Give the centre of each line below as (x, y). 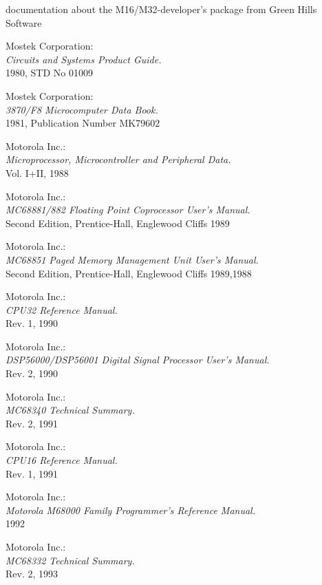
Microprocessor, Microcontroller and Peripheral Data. (118, 159)
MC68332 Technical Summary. (70, 560)
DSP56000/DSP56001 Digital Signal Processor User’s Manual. (138, 360)
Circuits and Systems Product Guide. (84, 59)
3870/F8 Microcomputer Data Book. (82, 109)
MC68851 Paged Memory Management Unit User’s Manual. (132, 259)
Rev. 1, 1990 (32, 323)
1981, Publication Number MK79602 (83, 123)
